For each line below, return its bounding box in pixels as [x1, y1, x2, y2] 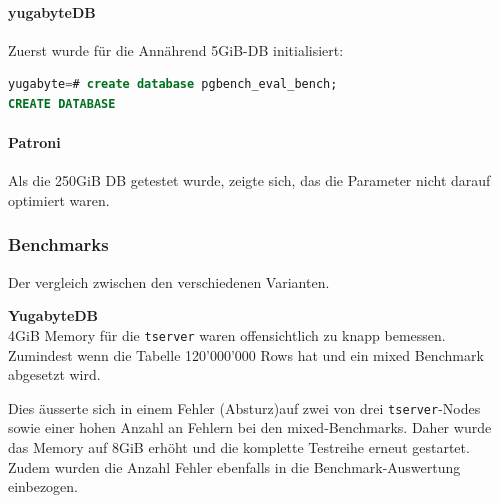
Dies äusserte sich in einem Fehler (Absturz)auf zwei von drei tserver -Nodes [8, 397, 481, 418]
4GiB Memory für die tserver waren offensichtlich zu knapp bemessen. [8, 324, 446, 345]
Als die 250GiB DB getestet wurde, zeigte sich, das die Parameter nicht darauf [8, 170, 491, 191]
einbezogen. [8, 476, 78, 497]
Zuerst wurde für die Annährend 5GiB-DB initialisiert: [8, 39, 344, 60]
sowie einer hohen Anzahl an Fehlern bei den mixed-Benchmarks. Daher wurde [8, 417, 492, 438]
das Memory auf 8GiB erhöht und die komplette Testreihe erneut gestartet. [8, 437, 470, 458]
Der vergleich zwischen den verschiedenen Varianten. [8, 271, 330, 292]
